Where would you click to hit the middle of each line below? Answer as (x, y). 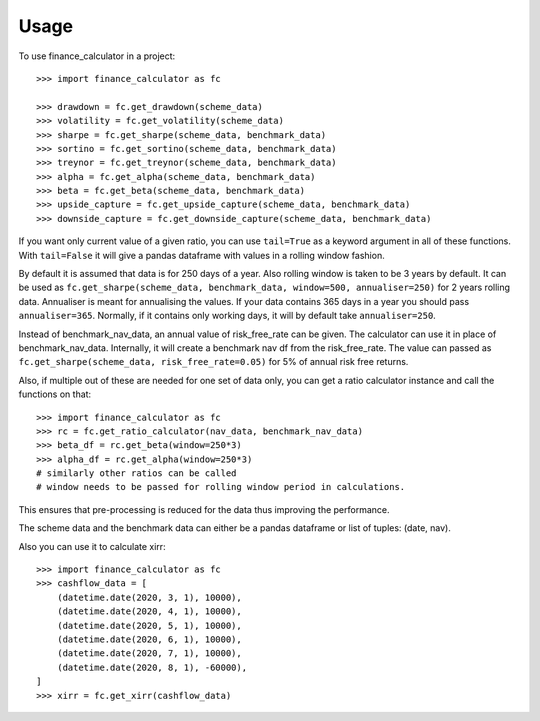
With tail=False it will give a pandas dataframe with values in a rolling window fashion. (201, 255)
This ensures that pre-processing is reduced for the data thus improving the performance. (204, 509)
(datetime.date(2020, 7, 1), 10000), (149, 653)
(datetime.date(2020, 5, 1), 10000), (149, 625)
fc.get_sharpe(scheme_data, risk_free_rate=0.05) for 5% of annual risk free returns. (213, 362)
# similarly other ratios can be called (136, 473)
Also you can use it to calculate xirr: (92, 546)
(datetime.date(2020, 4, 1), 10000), (149, 611)
